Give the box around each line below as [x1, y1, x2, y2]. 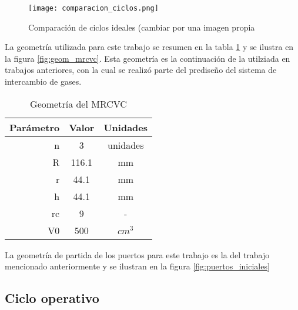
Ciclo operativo [5, 289, 99, 307]
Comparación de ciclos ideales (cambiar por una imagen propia [28, 21, 255, 33]
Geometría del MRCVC [30, 96, 127, 111]
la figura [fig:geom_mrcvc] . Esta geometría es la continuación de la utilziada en [5, 52, 290, 64]
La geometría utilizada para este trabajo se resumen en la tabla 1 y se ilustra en [5, 41, 294, 53]
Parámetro [9, 120, 60, 134]
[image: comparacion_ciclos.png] [28, 4, 159, 12]
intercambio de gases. [5, 75, 82, 88]
